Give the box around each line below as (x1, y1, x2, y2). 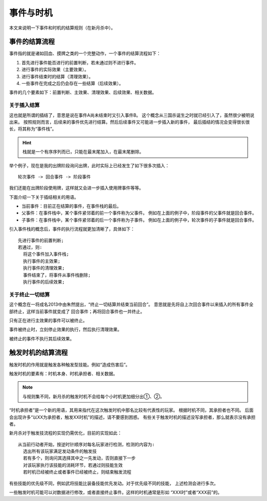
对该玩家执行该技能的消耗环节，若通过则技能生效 (23, 462, 123, 468)
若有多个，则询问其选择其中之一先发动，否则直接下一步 (23, 455, 136, 461)
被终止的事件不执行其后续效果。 (9, 335, 74, 341)
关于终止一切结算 (9, 291, 50, 298)
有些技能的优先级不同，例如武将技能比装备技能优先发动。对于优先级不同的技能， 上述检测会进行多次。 (9, 480, 219, 486)
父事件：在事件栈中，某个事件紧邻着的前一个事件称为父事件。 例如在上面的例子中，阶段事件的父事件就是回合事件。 (21, 210, 257, 216)
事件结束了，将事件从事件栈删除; (23, 272, 91, 278)
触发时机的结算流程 (9, 349, 68, 357)
